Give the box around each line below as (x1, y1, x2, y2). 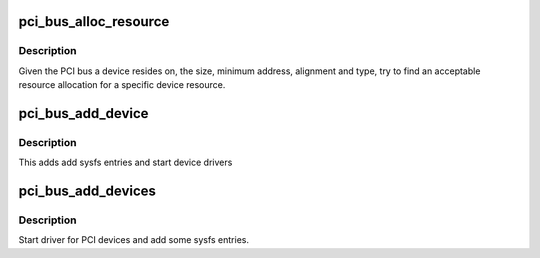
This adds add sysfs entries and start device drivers (18, 156, 233, 169)
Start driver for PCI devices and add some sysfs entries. (18, 234, 250, 246)
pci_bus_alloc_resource (18, 13, 170, 30)
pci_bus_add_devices (18, 183, 157, 200)
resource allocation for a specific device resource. (18, 79, 226, 91)
